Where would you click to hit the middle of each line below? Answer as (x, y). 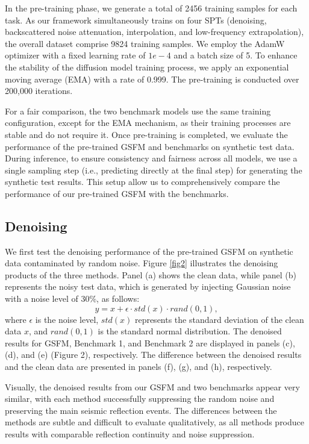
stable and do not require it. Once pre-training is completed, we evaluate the (146, 134)
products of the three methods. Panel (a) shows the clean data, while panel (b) (151, 274)
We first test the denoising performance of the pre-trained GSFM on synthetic (149, 251)
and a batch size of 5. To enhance (236, 55)
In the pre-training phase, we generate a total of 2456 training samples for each (151, 8)
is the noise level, (67, 319)
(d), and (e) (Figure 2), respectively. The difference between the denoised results (153, 355)
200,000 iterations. (39, 91)
